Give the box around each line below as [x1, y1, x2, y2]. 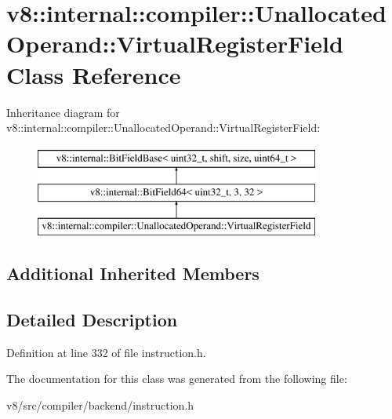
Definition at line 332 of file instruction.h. [6, 344, 206, 360]
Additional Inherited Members [6, 261, 260, 286]
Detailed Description [6, 307, 178, 331]
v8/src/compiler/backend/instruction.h [6, 396, 194, 413]
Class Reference [6, 58, 181, 90]
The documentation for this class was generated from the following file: [6, 370, 347, 387]
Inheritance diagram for [6, 104, 120, 120]
